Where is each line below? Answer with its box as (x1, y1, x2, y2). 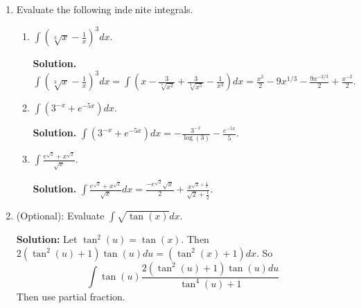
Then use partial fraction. (16, 289, 125, 303)
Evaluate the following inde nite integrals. (16, 2, 193, 16)
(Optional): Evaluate (16, 208, 105, 222)
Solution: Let (16, 232, 78, 246)
